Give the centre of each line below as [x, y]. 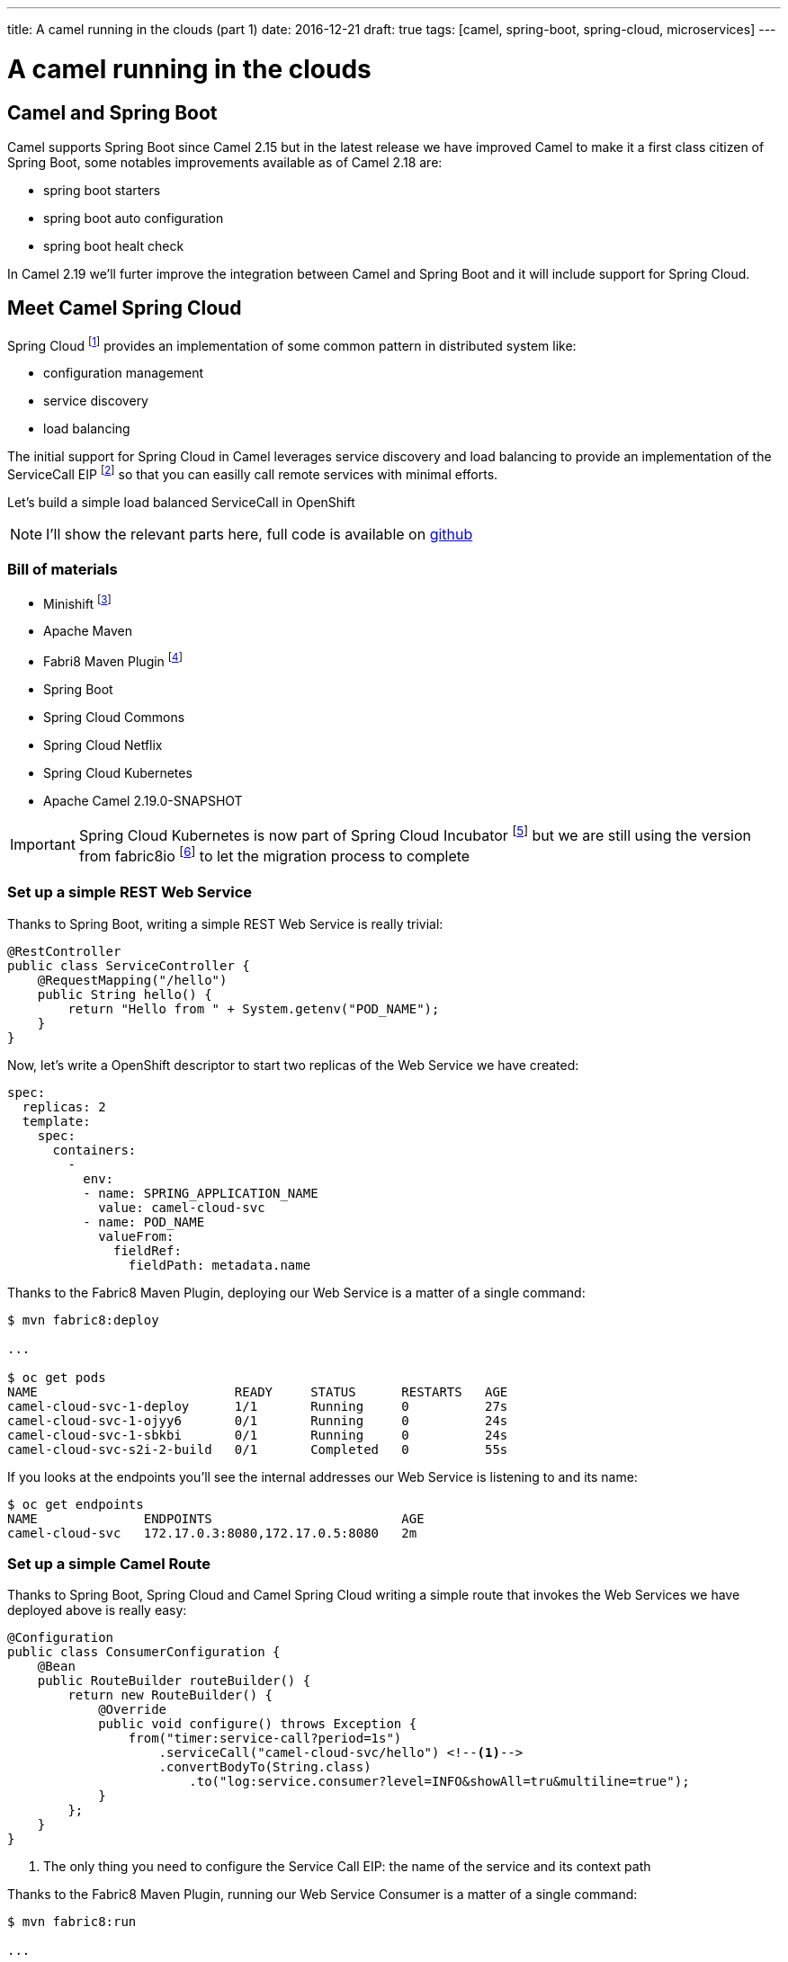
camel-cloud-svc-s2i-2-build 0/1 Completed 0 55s [258, 1449]
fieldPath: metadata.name [219, 1265]
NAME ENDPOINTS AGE [216, 1518]
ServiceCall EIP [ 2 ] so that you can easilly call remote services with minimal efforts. [253, 473]
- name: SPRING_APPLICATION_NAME [201, 1193]
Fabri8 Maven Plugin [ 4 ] [113, 660]
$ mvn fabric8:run [72, 1922]
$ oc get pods [57, 1377]
